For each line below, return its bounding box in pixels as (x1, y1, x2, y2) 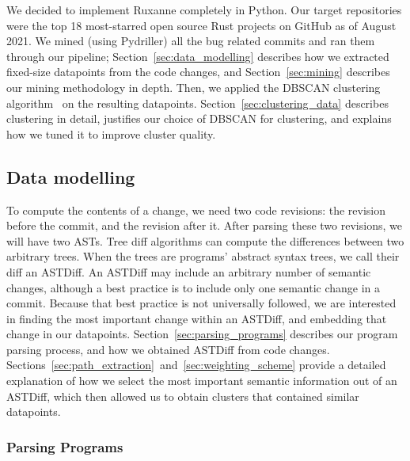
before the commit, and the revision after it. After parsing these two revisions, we (6, 217, 402, 234)
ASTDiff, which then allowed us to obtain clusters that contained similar (6, 387, 359, 404)
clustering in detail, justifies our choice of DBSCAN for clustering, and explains (6, 110, 392, 127)
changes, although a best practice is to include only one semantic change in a (6, 279, 381, 295)
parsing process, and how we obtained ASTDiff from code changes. (6, 341, 330, 357)
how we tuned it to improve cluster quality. (6, 125, 216, 142)
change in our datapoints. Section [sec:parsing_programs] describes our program (6, 326, 398, 342)
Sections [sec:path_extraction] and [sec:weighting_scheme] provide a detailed (6, 356, 386, 373)
